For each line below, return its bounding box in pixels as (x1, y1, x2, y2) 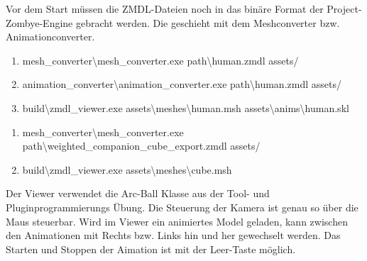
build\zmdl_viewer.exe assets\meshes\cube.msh (22, 162, 232, 177)
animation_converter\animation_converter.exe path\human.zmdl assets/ (22, 77, 341, 91)
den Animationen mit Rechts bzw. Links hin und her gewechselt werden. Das (6, 228, 341, 243)
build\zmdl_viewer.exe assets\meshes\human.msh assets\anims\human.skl (22, 100, 349, 115)
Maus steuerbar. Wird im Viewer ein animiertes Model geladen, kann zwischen (6, 213, 348, 228)
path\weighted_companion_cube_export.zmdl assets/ (22, 138, 261, 153)
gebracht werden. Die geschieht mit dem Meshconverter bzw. (75, 15, 340, 30)
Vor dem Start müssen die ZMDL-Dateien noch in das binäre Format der (6, 1, 324, 16)
